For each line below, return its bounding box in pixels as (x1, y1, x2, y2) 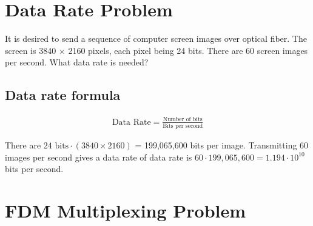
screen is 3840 (5, 44, 56, 56)
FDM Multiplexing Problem (5, 198, 246, 222)
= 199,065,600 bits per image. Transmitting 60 (135, 138, 309, 151)
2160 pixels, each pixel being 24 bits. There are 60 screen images (68, 44, 308, 56)
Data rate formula (5, 85, 121, 104)
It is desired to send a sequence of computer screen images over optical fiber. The (5, 32, 307, 45)
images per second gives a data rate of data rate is (5, 150, 192, 163)
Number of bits (163, 116, 203, 123)
